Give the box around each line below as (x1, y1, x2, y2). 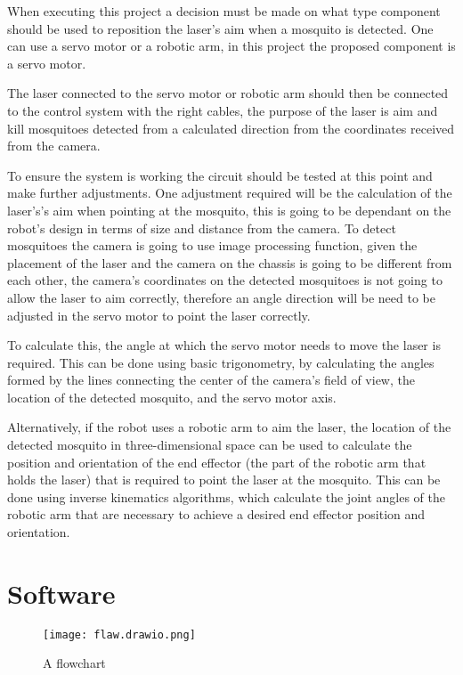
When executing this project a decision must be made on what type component (7, 2, 441, 20)
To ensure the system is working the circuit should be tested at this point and (7, 166, 433, 184)
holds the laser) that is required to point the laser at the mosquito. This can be (7, 470, 441, 489)
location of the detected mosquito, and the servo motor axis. (7, 387, 337, 406)
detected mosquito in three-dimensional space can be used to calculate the (7, 435, 412, 454)
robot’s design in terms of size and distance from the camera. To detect (7, 218, 396, 237)
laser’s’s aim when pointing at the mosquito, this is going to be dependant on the (7, 200, 451, 219)
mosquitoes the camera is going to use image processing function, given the (7, 236, 418, 255)
